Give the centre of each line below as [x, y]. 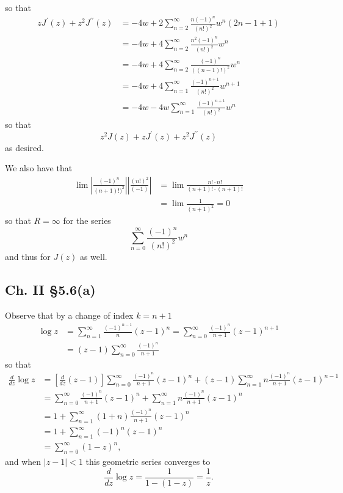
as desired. [24, 147]
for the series [87, 221]
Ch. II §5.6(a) [50, 289]
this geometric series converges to [148, 461]
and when [23, 461]
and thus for [28, 256]
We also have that [39, 168]
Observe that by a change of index [69, 315]
